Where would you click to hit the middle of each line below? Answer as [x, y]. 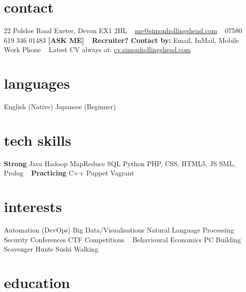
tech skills [38, 140]
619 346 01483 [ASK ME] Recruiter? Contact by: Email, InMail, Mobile [122, 40]
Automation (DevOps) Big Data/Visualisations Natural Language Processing [119, 230]
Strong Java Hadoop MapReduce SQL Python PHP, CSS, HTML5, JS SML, [120, 163]
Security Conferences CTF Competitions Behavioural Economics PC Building [123, 239]
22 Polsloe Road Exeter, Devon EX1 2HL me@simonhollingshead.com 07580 [123, 30]
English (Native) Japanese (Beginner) [60, 107]
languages [37, 83]
